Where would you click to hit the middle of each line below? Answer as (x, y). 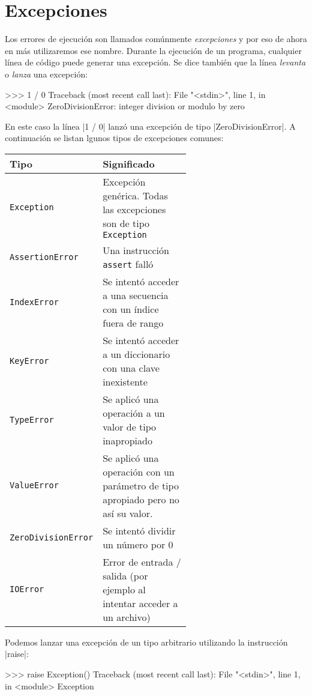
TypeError (32, 419)
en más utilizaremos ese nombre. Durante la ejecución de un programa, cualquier (153, 50)
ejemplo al (124, 589)
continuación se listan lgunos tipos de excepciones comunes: (114, 138)
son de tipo (126, 223)
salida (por (125, 575)
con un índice (131, 309)
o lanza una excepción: (46, 74)
